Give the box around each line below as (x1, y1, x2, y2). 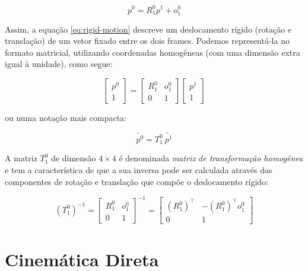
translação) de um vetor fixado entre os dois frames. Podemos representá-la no (5, 34, 290, 47)
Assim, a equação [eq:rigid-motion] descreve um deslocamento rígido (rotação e (5, 23, 292, 35)
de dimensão (51, 152, 96, 164)
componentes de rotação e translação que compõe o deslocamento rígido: (5, 175, 269, 187)
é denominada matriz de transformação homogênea (119, 152, 303, 164)
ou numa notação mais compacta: (5, 111, 127, 124)
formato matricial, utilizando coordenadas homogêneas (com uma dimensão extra (5, 46, 300, 58)
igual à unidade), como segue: (5, 58, 113, 70)
